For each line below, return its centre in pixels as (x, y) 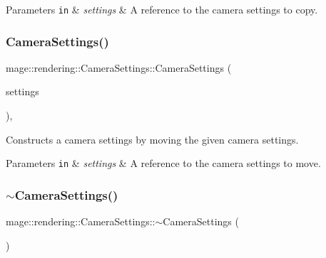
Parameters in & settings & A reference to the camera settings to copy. (162, 9)
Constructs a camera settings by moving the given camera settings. (152, 139)
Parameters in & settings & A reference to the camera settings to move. (163, 163)
